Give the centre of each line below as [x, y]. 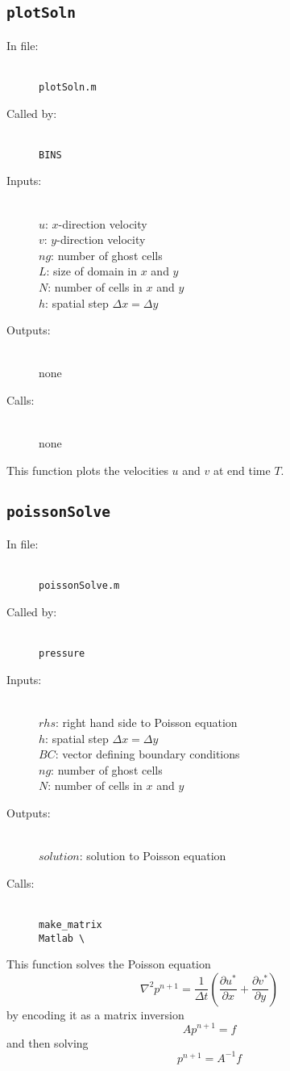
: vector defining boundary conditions [147, 754]
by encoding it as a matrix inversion [95, 1014]
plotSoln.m [68, 87]
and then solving [48, 1042]
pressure [62, 654]
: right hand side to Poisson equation [146, 722]
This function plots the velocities [87, 470]
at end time [242, 470]
